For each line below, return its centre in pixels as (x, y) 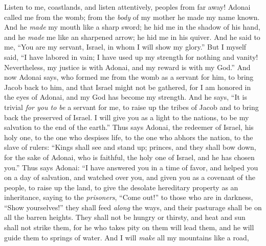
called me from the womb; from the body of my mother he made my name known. (132, 17)
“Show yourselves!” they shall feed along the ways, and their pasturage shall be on (133, 207)
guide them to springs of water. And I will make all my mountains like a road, (127, 237)
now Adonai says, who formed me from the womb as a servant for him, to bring (129, 77)
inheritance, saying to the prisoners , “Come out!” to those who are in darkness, (129, 197)
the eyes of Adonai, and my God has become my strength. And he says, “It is (126, 97)
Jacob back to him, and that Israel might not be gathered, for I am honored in (128, 87)
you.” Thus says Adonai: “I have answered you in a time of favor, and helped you (131, 167)
